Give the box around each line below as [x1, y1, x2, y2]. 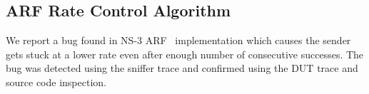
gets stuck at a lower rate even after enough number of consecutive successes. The [6, 46, 364, 61]
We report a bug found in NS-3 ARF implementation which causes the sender [6, 33, 351, 48]
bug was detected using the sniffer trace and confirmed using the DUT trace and [6, 61, 358, 75]
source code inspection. [6, 74, 106, 89]
